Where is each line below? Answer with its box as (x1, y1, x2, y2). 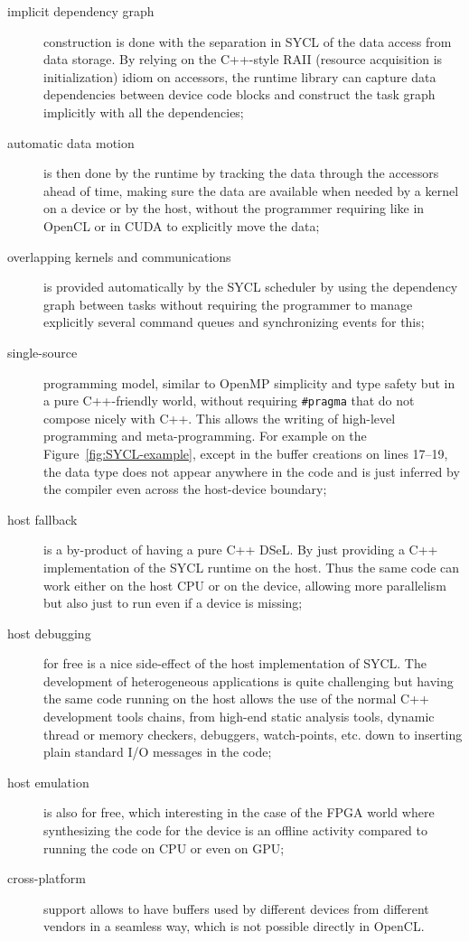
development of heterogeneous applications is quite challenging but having (43, 671, 454, 690)
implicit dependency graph (7, 2, 155, 20)
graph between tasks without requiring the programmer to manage (43, 294, 413, 313)
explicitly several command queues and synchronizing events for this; (43, 312, 425, 331)
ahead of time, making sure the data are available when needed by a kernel (43, 181, 459, 200)
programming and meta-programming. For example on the (43, 426, 367, 445)
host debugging (7, 623, 91, 642)
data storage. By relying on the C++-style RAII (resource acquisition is (43, 50, 443, 69)
